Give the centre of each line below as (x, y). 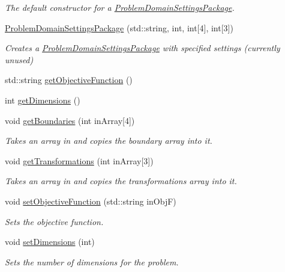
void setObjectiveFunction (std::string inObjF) (91, 201)
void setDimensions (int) (50, 242)
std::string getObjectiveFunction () (69, 80)
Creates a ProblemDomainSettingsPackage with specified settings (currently (142, 48)
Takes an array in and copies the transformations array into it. (121, 181)
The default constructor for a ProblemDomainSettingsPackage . (120, 7)
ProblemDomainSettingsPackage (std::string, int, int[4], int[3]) (119, 27)
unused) (19, 59)
